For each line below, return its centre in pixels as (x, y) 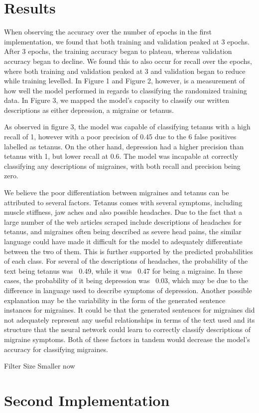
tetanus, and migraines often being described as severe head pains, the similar (123, 231)
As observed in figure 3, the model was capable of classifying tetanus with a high (127, 127)
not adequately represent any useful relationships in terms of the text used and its (129, 319)
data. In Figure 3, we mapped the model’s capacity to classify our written (117, 100)
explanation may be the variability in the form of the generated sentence (115, 300)
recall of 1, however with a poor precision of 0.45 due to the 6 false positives (120, 137)
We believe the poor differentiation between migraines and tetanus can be (117, 193)
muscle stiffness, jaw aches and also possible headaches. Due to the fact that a (123, 212)
